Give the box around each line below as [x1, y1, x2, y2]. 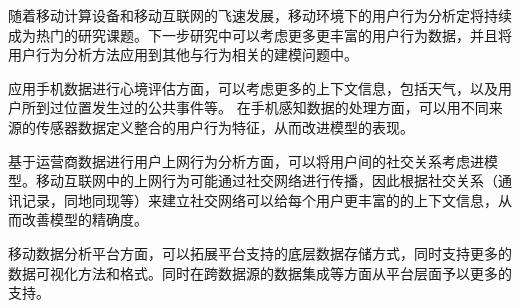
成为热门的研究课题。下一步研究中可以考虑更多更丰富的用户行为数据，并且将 [8, 24, 512, 45]
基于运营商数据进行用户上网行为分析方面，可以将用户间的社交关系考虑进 [8, 150, 484, 171]
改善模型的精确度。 [21, 209, 148, 230]
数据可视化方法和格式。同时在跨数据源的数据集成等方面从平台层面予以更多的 [8, 262, 512, 283]
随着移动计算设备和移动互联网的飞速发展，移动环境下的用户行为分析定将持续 [8, 5, 512, 25]
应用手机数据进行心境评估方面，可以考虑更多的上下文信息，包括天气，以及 [8, 77, 498, 98]
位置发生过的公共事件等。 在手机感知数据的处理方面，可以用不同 [63, 97, 489, 118]
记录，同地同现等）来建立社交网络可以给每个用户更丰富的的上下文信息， [21, 189, 498, 210]
